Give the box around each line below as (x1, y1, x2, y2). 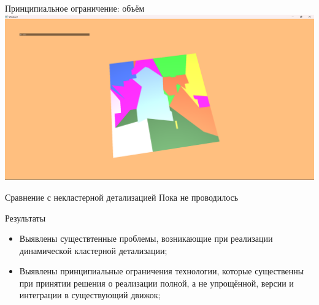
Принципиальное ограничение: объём (5, 2, 145, 14)
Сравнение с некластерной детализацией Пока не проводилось (5, 190, 239, 203)
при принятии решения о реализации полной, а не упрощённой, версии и (19, 276, 294, 289)
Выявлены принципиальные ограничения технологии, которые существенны (19, 264, 304, 277)
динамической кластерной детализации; (19, 244, 167, 257)
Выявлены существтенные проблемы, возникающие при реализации (19, 232, 273, 245)
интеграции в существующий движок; (19, 288, 161, 301)
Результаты (5, 211, 46, 224)
